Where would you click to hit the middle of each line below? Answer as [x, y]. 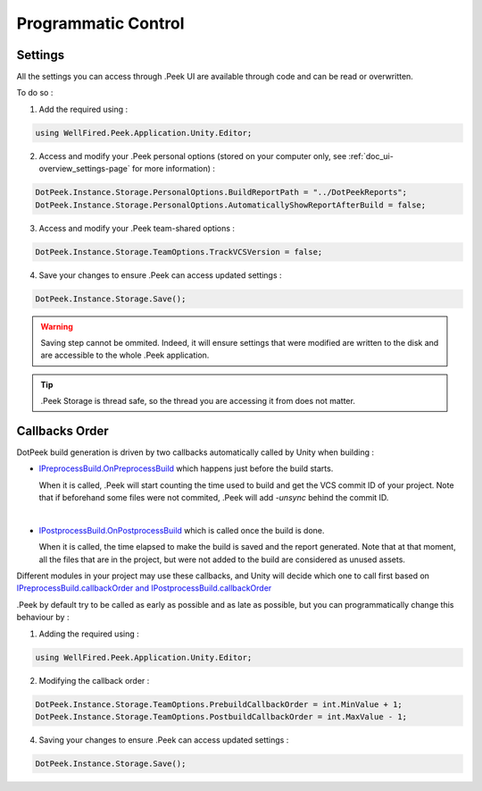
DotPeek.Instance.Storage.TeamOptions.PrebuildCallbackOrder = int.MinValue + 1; [219, 704]
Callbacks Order [62, 430]
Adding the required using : [89, 634]
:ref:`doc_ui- [371, 156]
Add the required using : [83, 109]
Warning [57, 326]
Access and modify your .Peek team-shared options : [137, 228]
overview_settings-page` [85, 169]
